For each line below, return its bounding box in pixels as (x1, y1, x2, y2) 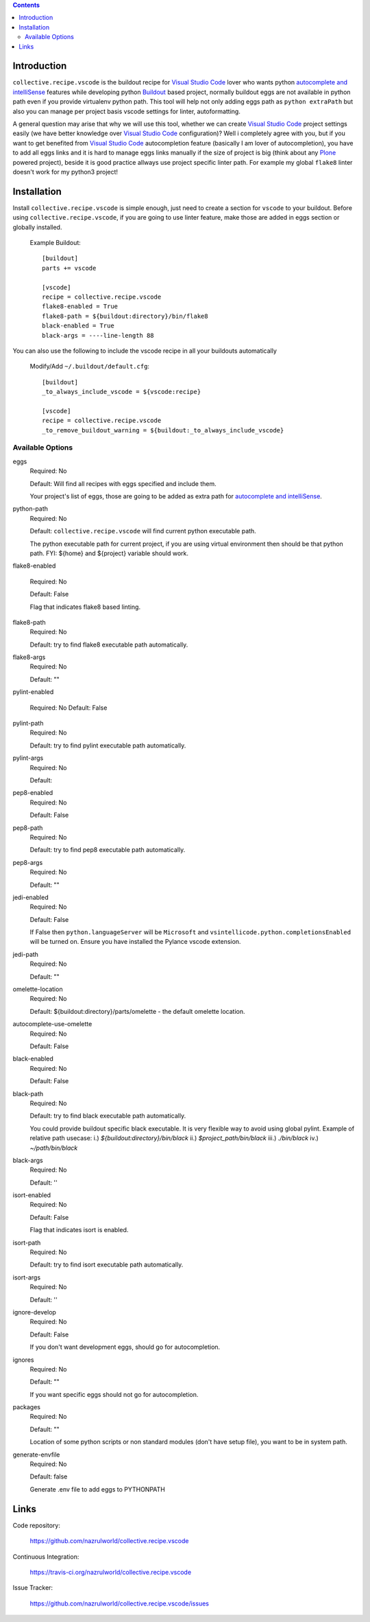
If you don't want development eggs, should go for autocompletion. (29, 1343, 221, 1352)
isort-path (12, 1238, 41, 1247)
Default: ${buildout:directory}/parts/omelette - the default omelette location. (29, 1007, 245, 1015)
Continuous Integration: (12, 1552, 79, 1561)
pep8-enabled (12, 789, 53, 797)
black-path (12, 1089, 44, 1098)
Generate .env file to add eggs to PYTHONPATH (29, 1485, 166, 1493)
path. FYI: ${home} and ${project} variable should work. (29, 549, 188, 557)
